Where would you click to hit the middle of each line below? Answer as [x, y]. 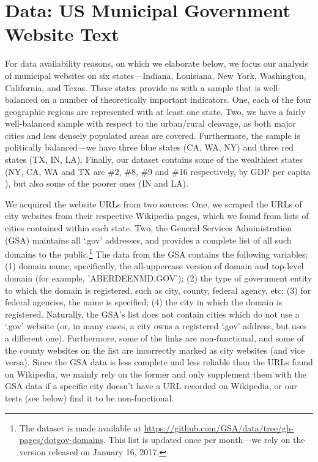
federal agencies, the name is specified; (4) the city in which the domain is [144, 302]
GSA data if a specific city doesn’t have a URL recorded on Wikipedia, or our [151, 386]
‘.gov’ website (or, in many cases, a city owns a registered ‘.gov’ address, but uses [156, 326]
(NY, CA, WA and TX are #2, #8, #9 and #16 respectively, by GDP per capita [158, 171]
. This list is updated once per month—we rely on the [204, 440]
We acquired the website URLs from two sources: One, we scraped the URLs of [153, 203]
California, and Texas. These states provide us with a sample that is [133, 87]
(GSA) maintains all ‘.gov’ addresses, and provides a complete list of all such [148, 240]
